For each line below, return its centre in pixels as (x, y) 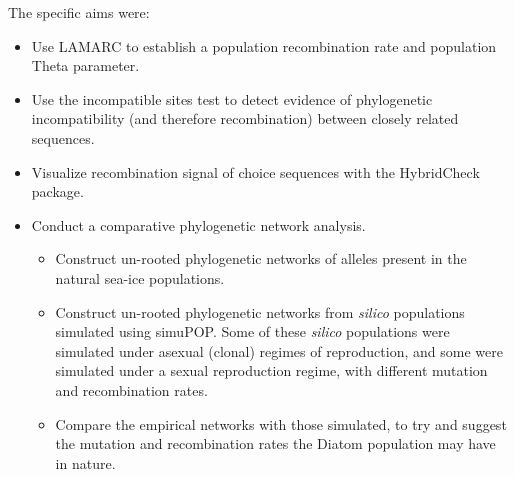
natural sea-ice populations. (140, 277)
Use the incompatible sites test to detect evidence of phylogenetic (232, 98)
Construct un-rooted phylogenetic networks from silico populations (260, 311)
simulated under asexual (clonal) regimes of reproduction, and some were (279, 350)
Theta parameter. (85, 65)
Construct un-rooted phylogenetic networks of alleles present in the (261, 258)
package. (57, 191)
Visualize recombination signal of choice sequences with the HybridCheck (255, 171)
